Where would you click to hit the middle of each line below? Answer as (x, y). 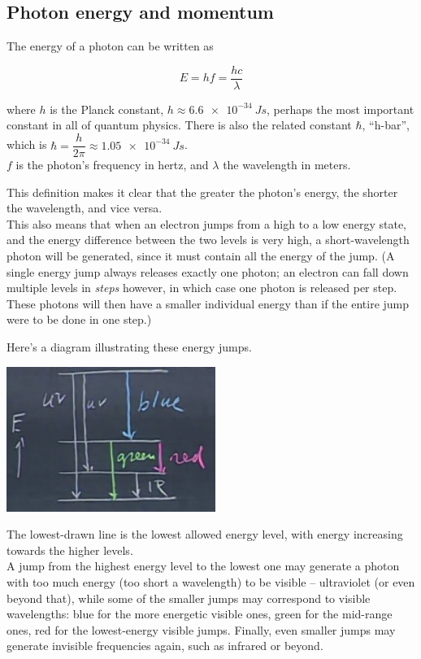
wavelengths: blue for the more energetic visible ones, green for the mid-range (200, 614)
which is (27, 144)
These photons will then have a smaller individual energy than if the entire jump (208, 303)
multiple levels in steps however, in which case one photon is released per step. (202, 288)
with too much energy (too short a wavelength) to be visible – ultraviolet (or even (211, 582)
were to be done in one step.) (79, 319)
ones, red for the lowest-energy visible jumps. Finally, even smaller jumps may (201, 629)
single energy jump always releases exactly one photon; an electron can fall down (208, 271)
